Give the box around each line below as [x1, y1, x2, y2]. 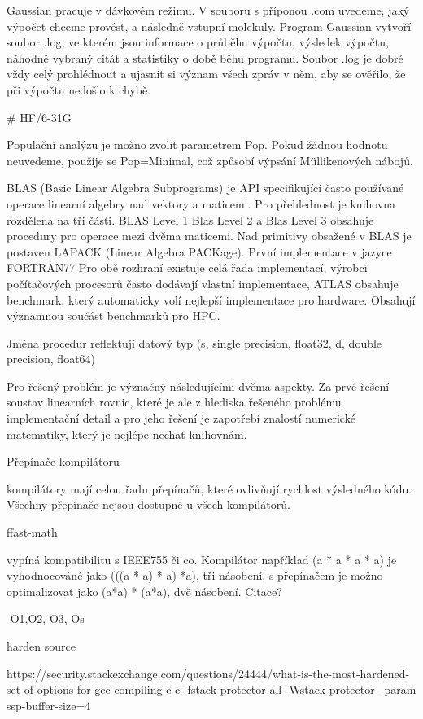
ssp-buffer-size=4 [7, 696, 91, 713]
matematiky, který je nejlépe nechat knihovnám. [7, 425, 247, 442]
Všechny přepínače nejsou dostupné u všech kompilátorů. [7, 496, 290, 513]
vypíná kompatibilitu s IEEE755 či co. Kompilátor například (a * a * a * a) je [7, 550, 397, 568]
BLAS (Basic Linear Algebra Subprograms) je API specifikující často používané [7, 179, 404, 196]
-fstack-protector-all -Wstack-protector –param [183, 681, 416, 698]
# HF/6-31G [7, 108, 72, 125]
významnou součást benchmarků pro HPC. [7, 307, 220, 324]
